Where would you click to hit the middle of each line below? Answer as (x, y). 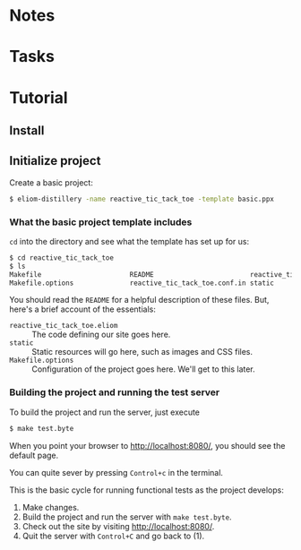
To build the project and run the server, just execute (104, 412)
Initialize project (55, 161)
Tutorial (39, 97)
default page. (34, 455)
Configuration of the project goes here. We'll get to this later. (143, 369)
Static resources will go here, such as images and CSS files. (142, 352)
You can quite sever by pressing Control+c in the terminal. (116, 472)
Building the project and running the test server (115, 392)
